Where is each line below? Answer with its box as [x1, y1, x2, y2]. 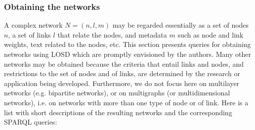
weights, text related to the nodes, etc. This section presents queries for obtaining [4, 39, 251, 49]
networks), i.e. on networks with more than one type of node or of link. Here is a [4, 97, 249, 107]
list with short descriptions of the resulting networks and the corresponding [4, 107, 232, 117]
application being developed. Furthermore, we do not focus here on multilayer [4, 78, 240, 88]
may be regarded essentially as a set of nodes [112, 20, 249, 30]
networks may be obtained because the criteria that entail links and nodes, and [4, 58, 244, 69]
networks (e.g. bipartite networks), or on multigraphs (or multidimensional [4, 87, 230, 98]
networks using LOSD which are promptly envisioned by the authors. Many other [4, 49, 251, 59]
